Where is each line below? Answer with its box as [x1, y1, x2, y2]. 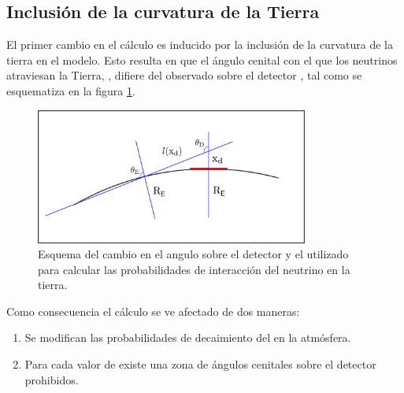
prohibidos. [24, 371, 79, 387]
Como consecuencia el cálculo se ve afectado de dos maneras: [6, 302, 300, 319]
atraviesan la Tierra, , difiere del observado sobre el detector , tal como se [6, 67, 362, 83]
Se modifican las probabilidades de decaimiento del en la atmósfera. [24, 329, 351, 346]
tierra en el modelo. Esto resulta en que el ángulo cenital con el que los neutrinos [6, 51, 398, 68]
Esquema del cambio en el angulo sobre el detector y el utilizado [38, 246, 349, 262]
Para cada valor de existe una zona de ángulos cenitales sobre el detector [24, 356, 376, 373]
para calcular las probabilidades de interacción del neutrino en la [38, 261, 350, 277]
